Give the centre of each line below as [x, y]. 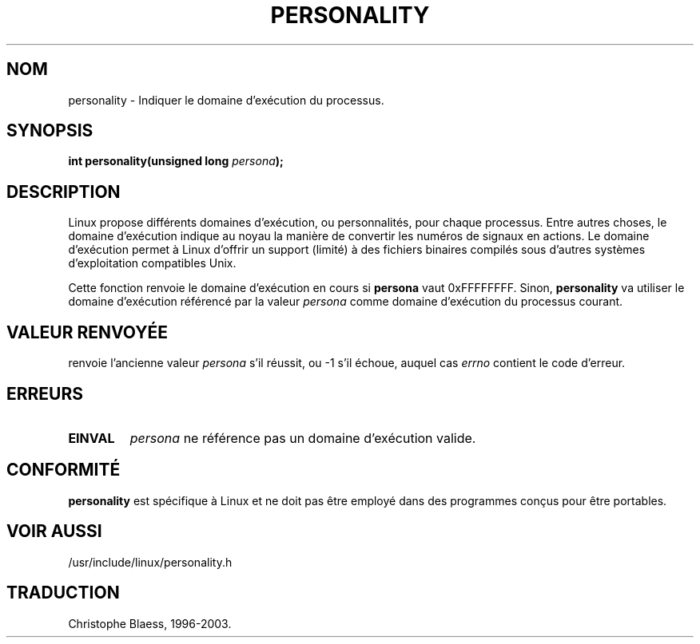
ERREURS [45, 393]
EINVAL [91, 438]
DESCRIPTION [64, 192]
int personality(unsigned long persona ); [176, 161]
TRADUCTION [63, 593]
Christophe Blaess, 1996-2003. [150, 623]
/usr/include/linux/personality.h [150, 562]
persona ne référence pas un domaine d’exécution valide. [303, 438]
